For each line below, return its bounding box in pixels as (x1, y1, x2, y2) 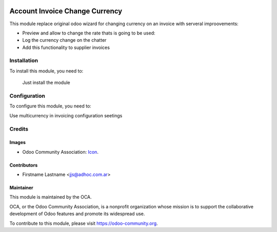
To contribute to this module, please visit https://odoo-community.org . (9, 220, 159, 226)
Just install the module (22, 80, 70, 86)
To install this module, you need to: (9, 67, 84, 74)
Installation (9, 57, 38, 64)
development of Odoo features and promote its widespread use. (9, 211, 145, 217)
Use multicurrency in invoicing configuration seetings (9, 112, 123, 118)
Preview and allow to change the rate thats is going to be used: (22, 30, 156, 36)
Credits (9, 125, 28, 132)
